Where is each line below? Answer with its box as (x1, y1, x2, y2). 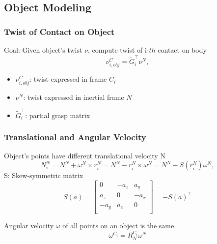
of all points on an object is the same (62, 220, 174, 231)
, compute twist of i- (88, 45, 149, 55)
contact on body (158, 45, 207, 55)
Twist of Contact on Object (4, 25, 115, 37)
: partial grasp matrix (25, 110, 90, 120)
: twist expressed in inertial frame (23, 91, 124, 102)
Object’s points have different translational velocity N (4, 150, 165, 160)
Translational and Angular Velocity (4, 131, 146, 143)
